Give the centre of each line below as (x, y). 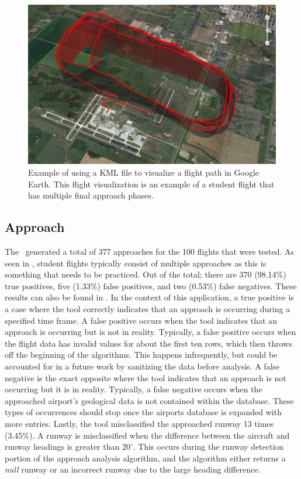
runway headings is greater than (62, 447)
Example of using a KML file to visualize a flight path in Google (143, 172)
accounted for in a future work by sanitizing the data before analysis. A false (142, 366)
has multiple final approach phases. (91, 195)
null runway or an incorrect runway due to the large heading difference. (133, 469)
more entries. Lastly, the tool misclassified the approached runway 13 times (139, 423)
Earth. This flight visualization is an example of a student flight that (151, 184)
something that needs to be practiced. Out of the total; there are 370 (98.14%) (146, 274)
